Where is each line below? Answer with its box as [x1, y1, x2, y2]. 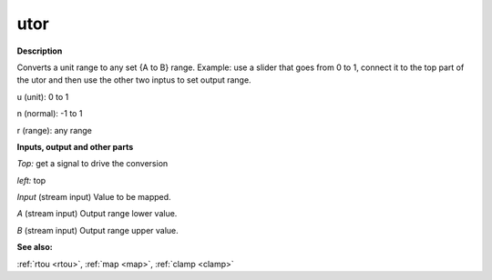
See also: [16, 242, 54, 253]
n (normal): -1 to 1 [16, 108, 83, 119]
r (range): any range [16, 125, 93, 135]
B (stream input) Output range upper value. [16, 225, 179, 235]
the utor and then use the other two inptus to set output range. [16, 75, 251, 85]
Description [16, 45, 63, 56]
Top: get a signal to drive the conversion [16, 158, 169, 169]
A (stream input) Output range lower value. [16, 208, 178, 219]
